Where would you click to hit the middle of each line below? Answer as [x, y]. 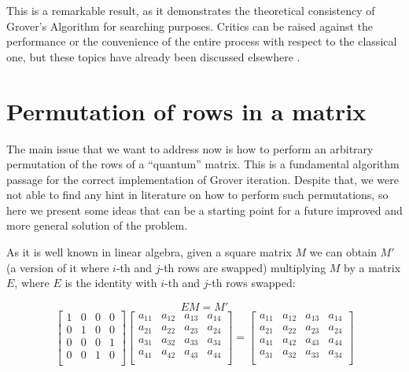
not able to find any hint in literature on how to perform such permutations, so [197, 195]
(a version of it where [58, 267]
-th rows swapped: [252, 283]
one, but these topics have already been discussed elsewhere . [153, 56]
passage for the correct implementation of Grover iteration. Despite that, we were [203, 179]
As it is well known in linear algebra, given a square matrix [149, 252]
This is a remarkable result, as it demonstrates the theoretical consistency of [191, 10]
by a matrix [372, 267]
